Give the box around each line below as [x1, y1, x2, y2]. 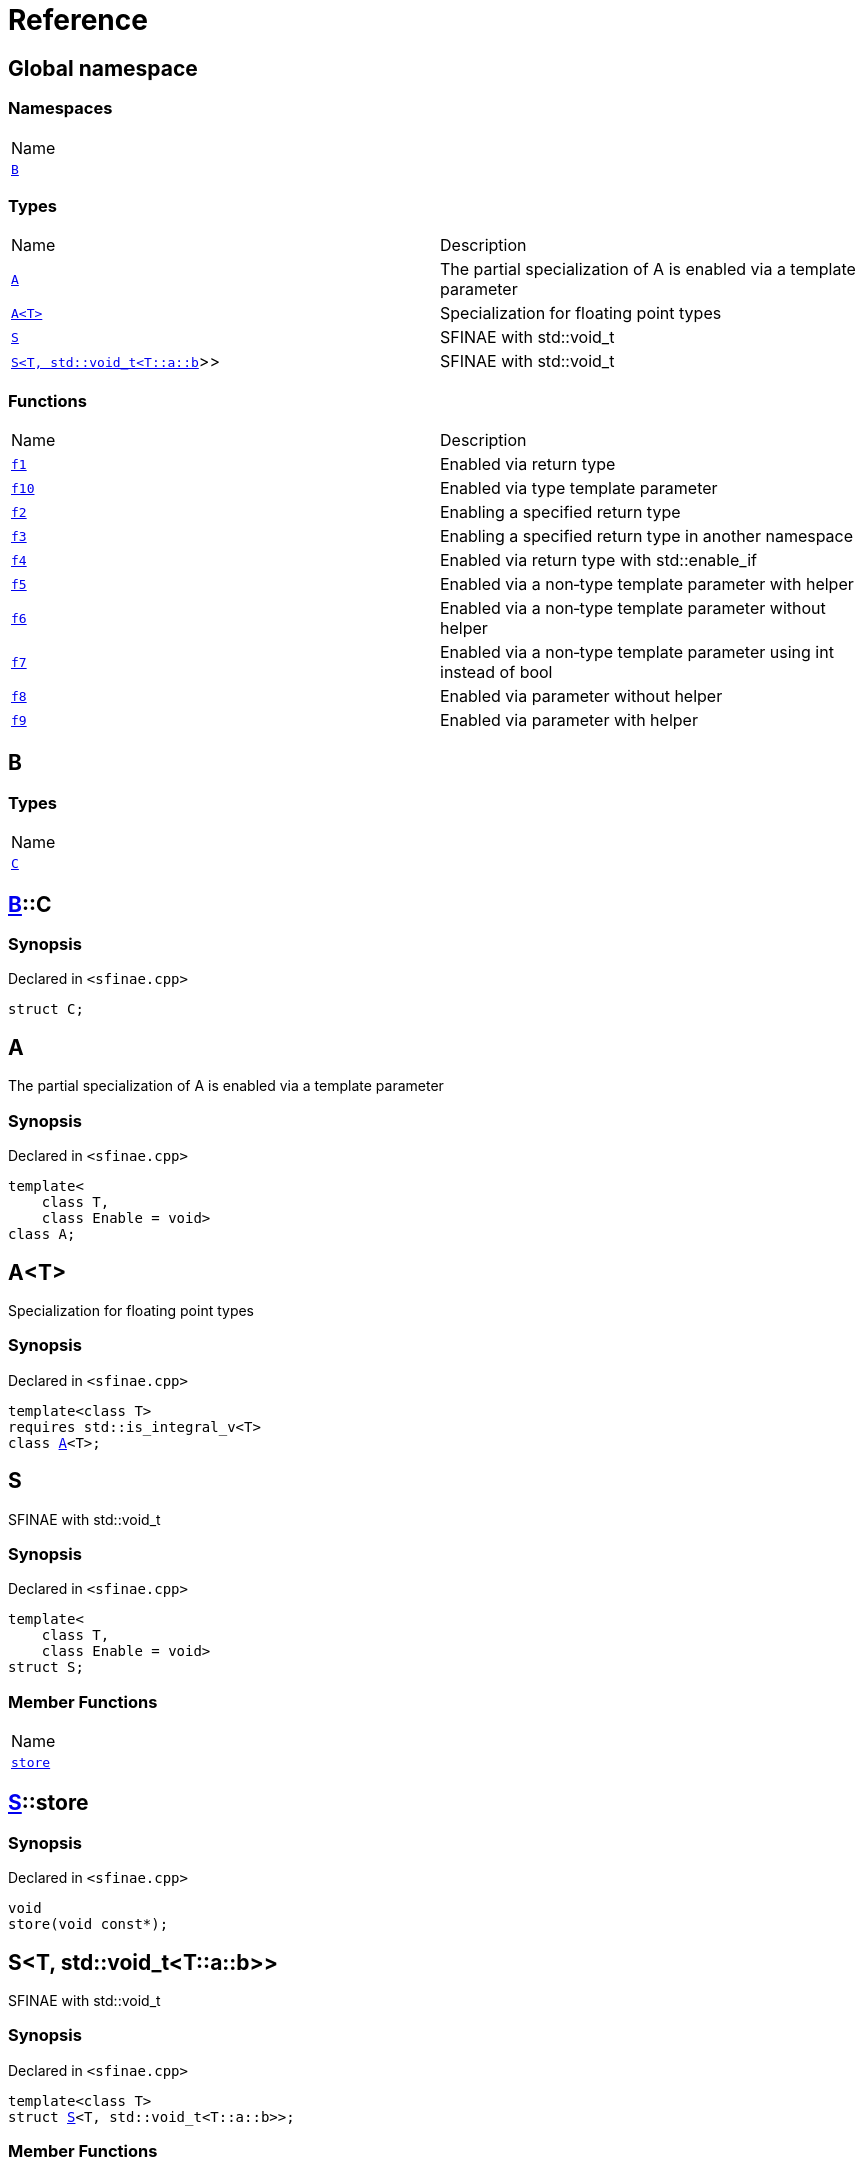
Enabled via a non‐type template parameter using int [440, 642, 834, 663]
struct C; [8, 1001, 84, 1018]
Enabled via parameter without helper [440, 686, 723, 707]
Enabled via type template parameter [440, 478, 718, 499]
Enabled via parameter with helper [440, 710, 698, 731]
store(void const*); [8, 1916, 169, 1933]
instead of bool [440, 662, 553, 683]
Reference [8, 3, 148, 37]
